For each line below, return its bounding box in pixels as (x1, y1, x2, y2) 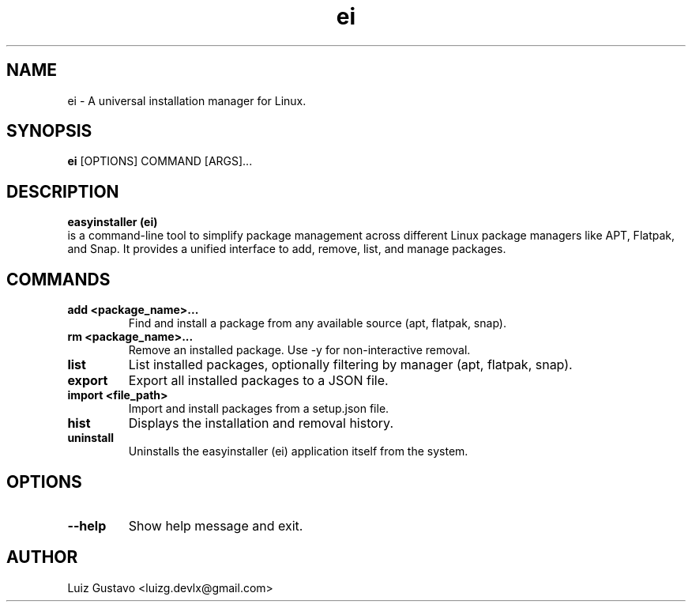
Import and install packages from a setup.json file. (128, 402, 389, 416)
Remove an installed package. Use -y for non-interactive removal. (128, 343, 471, 357)
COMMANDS (6, 269, 111, 289)
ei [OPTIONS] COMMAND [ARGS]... (67, 154, 253, 168)
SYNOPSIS (6, 121, 92, 142)
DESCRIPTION (6, 181, 119, 202)
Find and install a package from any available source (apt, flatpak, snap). (128, 316, 506, 330)
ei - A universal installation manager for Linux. (67, 93, 307, 108)
